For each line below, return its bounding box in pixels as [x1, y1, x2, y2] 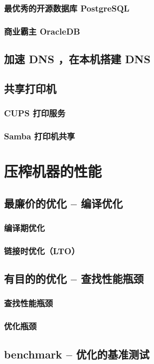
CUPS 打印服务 [4, 107, 66, 119]
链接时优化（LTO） [4, 244, 80, 257]
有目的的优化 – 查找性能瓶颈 [4, 271, 144, 286]
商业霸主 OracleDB [4, 25, 80, 37]
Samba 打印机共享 [4, 130, 75, 142]
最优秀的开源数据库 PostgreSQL [4, 2, 130, 14]
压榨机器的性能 [4, 161, 102, 181]
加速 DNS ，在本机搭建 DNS [4, 51, 151, 67]
